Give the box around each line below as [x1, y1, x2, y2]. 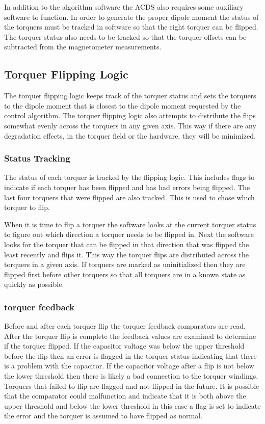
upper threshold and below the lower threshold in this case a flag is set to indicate [4, 400, 261, 411]
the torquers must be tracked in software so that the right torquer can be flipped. [4, 21, 258, 32]
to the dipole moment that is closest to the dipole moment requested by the [4, 100, 241, 111]
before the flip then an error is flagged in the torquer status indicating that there [4, 350, 257, 361]
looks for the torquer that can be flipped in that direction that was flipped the [4, 238, 249, 249]
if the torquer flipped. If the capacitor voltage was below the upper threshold [4, 340, 245, 351]
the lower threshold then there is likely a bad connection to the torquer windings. [4, 370, 258, 381]
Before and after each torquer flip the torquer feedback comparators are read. [4, 321, 246, 331]
